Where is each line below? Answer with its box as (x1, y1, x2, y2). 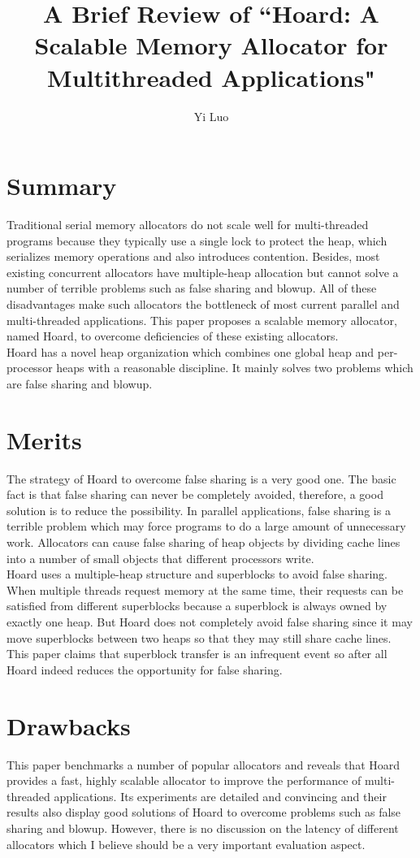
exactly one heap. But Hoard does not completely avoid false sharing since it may (6, 613, 413, 630)
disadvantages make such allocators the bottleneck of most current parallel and (6, 296, 400, 312)
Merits (6, 422, 82, 456)
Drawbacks (6, 708, 131, 742)
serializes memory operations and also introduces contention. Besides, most (6, 248, 380, 265)
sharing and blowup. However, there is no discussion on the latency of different (6, 819, 399, 836)
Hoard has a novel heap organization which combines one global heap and (6, 343, 375, 360)
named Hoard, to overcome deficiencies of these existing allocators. (6, 327, 339, 344)
